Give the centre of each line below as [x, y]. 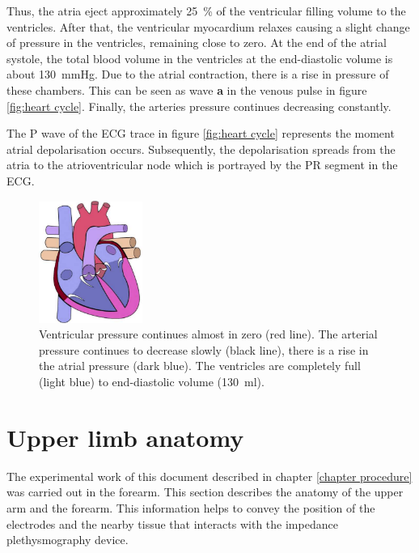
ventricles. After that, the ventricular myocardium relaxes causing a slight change [208, 26]
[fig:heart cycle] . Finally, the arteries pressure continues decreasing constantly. [199, 106]
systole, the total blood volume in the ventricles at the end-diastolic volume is [200, 58]
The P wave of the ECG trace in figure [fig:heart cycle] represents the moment [201, 133]
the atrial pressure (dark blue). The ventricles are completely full [200, 366]
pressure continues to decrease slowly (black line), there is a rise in [204, 349]
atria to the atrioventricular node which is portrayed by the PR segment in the [202, 165]
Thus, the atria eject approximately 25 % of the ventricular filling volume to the [206, 11]
